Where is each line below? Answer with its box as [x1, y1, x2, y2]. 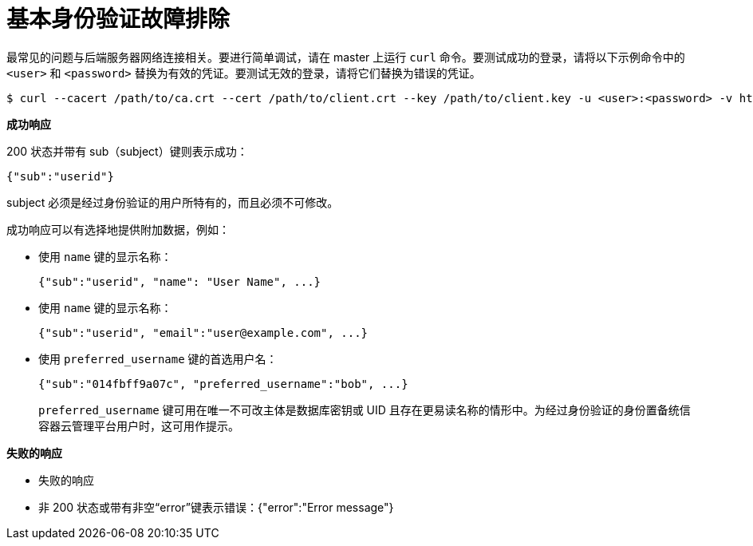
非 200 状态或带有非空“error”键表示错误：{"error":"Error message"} [38, 500, 394, 514]
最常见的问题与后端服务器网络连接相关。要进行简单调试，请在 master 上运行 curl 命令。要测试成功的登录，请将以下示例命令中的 [6, 49, 685, 64]
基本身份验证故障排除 [6, 6, 231, 33]
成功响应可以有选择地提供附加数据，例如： [6, 222, 230, 236]
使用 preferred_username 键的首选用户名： [38, 351, 278, 366]
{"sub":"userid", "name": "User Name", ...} [38, 275, 321, 288]
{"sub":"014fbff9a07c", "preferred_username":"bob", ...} [38, 377, 408, 390]
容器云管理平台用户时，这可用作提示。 [38, 418, 239, 433]
